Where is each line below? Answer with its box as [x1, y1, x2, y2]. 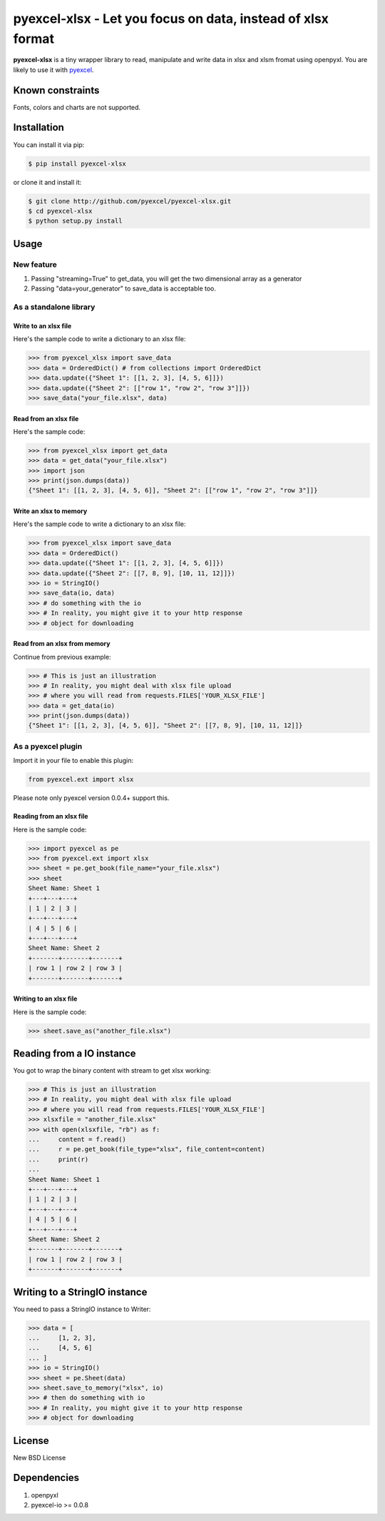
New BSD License [13, 1453, 66, 1462]
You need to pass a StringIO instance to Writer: [13, 1305, 151, 1313]
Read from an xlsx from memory [13, 640, 111, 648]
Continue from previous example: [13, 652, 111, 661]
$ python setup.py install [28, 217, 123, 225]
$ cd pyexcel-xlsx [28, 207, 93, 215]
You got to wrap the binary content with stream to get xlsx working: [13, 1066, 211, 1075]
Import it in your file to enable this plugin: [13, 757, 134, 765]
